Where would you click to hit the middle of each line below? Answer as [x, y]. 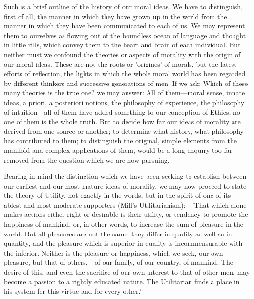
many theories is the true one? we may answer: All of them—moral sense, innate [125, 93]
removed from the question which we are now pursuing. [87, 160]
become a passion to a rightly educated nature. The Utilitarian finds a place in [122, 281]
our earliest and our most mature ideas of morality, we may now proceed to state [125, 185]
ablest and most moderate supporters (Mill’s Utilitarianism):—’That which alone [125, 204]
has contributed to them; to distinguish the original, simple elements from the [120, 140]
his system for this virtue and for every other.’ [73, 291]
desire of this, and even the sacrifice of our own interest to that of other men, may [127, 272]
